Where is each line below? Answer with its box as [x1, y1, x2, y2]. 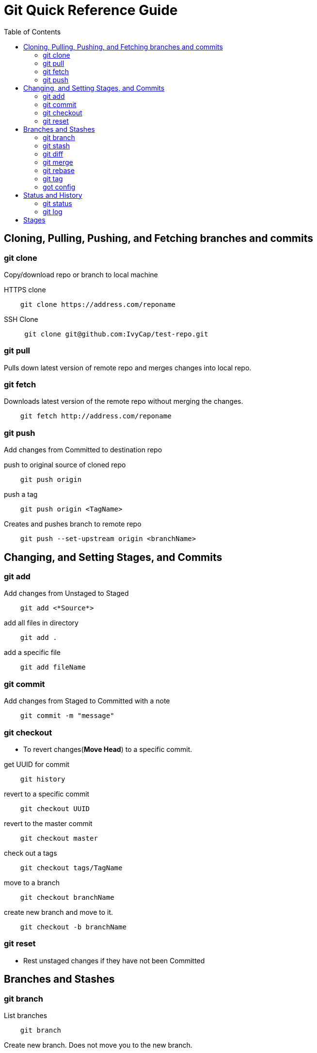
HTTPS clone [4, 285, 46, 294]
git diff [43, 149, 63, 158]
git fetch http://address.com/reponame [20, 412, 172, 420]
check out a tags [4, 848, 57, 857]
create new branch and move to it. [4, 908, 113, 916]
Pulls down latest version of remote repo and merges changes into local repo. [4, 363, 252, 372]
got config [43, 182, 76, 191]
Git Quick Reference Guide [4, 2, 178, 18]
